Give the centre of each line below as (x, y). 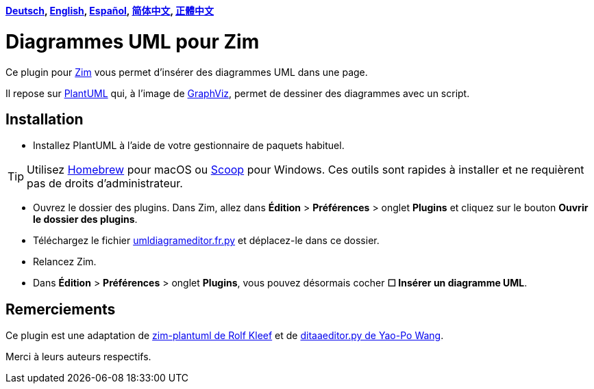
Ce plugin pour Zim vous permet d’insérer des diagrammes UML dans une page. (187, 72)
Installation (45, 119)
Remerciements (61, 309)
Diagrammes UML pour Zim (133, 41)
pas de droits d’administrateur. (105, 184)
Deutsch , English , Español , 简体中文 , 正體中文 (110, 11)
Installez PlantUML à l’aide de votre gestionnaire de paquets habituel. (189, 146)
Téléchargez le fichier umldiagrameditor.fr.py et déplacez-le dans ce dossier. (206, 241)
